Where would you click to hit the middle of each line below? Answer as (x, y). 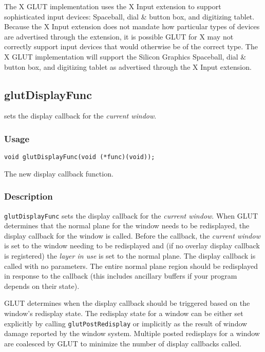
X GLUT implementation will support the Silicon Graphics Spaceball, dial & (125, 56)
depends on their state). (42, 286)
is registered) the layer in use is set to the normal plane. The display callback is (130, 256)
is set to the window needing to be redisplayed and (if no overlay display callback (132, 246)
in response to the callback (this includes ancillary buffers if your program (121, 276)
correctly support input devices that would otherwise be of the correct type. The (131, 46)
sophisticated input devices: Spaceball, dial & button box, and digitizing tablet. (129, 16)
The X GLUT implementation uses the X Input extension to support (113, 6)
